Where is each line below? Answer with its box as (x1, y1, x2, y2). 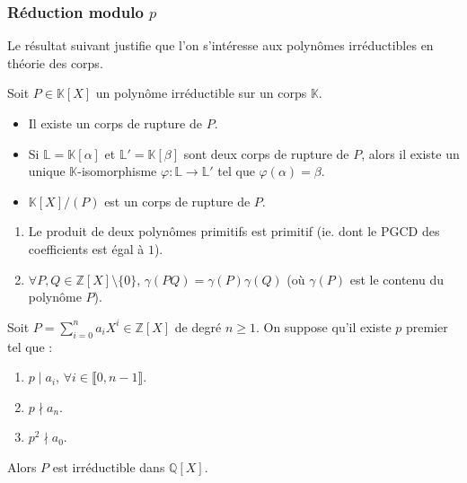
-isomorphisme (77, 162, 157, 180)
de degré (174, 317, 222, 336)
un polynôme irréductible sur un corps (95, 83, 307, 102)
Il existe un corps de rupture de (28, 114, 202, 132)
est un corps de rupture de (104, 191, 251, 210)
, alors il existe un (361, 144, 460, 162)
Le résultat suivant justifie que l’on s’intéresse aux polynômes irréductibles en (7, 36, 434, 55)
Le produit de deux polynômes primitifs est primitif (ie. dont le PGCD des (28, 222, 440, 241)
